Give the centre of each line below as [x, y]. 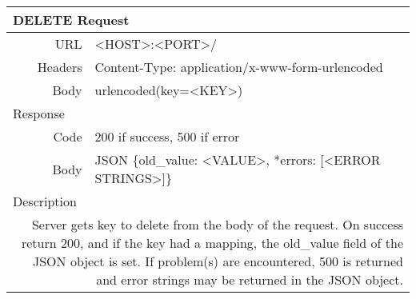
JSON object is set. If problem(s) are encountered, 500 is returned [218, 261]
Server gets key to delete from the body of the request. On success [217, 224]
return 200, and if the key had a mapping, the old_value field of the [212, 243]
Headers [60, 67]
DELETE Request [71, 20]
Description [45, 201]
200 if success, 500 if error [167, 136]
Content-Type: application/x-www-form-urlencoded [239, 67]
